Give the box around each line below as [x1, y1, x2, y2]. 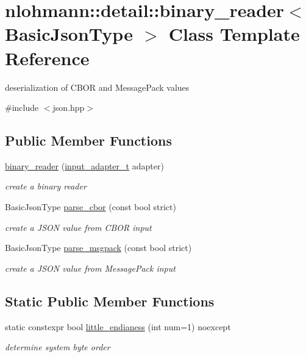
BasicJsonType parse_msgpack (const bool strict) [5, 241, 192, 254]
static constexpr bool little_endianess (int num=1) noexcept [5, 320, 231, 333]
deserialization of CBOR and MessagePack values [5, 80, 190, 93]
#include [5, 101, 39, 114]
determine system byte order [5, 341, 110, 353]
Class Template [168, 21, 300, 46]
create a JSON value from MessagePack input [5, 261, 176, 274]
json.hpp [52, 101, 85, 114]
